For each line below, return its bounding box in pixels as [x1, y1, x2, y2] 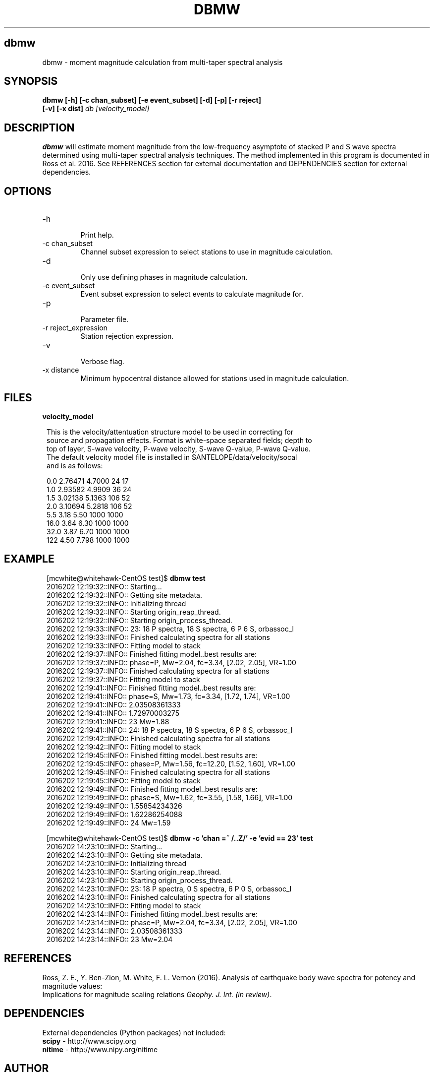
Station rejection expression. [80, 332, 174, 341]
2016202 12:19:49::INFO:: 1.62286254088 [47, 810, 182, 819]
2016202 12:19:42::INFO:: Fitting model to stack [47, 742, 201, 751]
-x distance [42, 366, 79, 375]
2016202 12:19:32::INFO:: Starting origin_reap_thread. [47, 607, 221, 616]
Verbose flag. [80, 357, 124, 366]
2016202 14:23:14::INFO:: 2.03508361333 [47, 926, 183, 935]
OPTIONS [4, 185, 52, 197]
